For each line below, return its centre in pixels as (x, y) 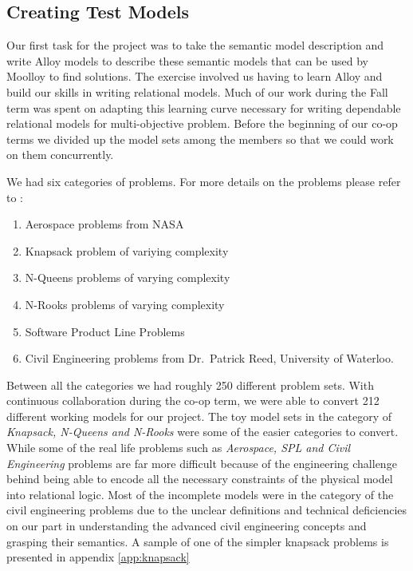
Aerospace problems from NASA (104, 224)
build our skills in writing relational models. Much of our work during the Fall (197, 91)
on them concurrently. (60, 155)
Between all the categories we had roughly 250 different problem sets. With (190, 385)
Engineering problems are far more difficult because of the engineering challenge (202, 463)
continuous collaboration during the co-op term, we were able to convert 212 (193, 400)
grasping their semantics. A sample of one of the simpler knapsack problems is (198, 541)
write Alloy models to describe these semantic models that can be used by (187, 60)
